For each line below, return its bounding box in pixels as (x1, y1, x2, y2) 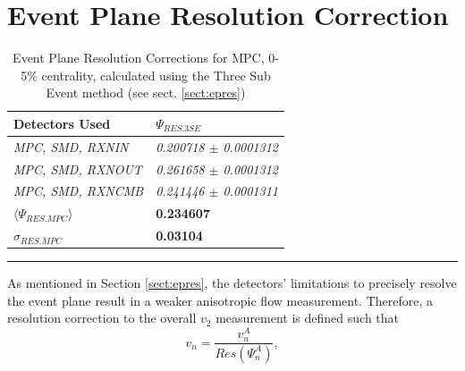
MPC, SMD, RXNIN (13, 137, 129, 156)
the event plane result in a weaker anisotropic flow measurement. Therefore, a (7, 291, 434, 309)
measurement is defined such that (216, 308, 400, 327)
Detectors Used (13, 114, 111, 132)
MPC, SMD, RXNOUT (13, 159, 142, 178)
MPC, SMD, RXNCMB (13, 181, 144, 200)
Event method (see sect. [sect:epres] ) (46, 83, 246, 102)
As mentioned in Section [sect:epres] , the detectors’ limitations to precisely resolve (7, 274, 457, 292)
